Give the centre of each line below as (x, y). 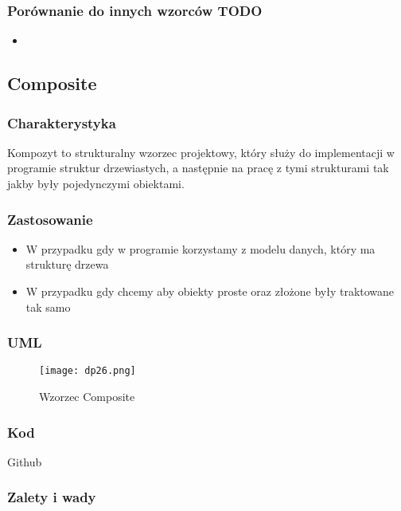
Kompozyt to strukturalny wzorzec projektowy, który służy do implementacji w (201, 152)
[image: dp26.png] (88, 371)
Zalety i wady (52, 497)
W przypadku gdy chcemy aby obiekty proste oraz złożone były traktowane (210, 291)
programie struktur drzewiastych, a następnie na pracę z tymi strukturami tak (198, 168)
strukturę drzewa (67, 264)
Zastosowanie (50, 219)
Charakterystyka (62, 122)
